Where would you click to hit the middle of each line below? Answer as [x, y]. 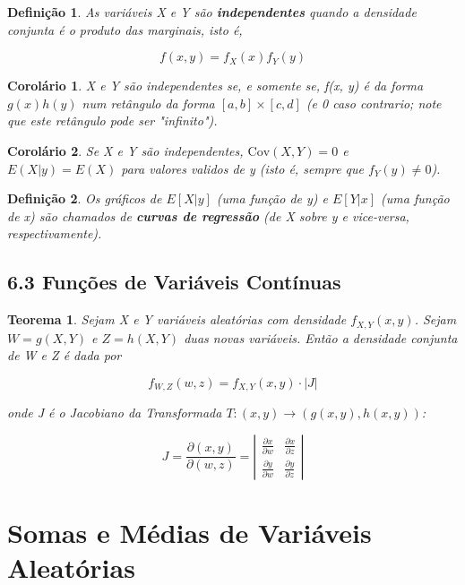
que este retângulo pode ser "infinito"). [112, 120]
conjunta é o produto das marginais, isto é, [125, 29]
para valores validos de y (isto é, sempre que [242, 168]
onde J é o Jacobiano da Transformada [115, 413]
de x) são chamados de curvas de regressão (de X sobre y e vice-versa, [208, 215]
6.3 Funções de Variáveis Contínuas [174, 282]
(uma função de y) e [272, 198]
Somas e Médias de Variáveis [189, 533]
